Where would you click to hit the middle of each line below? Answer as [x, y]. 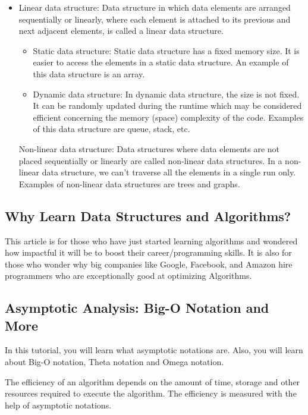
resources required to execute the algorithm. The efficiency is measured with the [151, 393]
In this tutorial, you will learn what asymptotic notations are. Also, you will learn [154, 350]
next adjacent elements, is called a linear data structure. [121, 31]
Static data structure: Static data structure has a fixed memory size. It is [166, 50]
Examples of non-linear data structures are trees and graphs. [129, 183]
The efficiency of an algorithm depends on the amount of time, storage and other [153, 381]
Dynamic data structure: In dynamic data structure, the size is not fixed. [166, 94]
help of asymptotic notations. [58, 405]
